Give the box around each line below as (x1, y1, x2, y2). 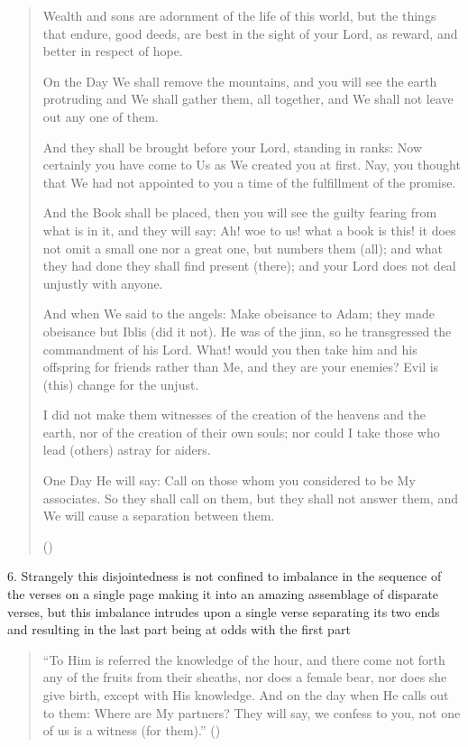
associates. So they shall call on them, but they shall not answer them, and (42, 488, 458, 507)
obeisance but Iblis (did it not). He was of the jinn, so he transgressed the (42, 321, 452, 340)
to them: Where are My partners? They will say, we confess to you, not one (42, 703, 461, 722)
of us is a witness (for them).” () (42, 721, 221, 740)
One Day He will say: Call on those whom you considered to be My (42, 471, 416, 490)
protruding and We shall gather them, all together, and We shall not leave (42, 89, 454, 108)
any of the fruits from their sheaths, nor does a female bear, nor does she (42, 668, 447, 687)
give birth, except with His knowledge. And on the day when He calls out (42, 686, 449, 704)
